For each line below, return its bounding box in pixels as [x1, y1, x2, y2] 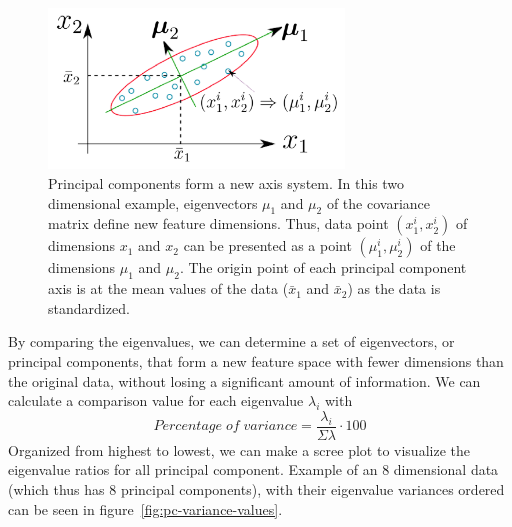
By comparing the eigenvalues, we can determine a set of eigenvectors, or [8, 331, 455, 352]
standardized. [48, 297, 130, 318]
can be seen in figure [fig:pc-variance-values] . [8, 498, 283, 519]
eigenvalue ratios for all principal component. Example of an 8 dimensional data [8, 459, 499, 480]
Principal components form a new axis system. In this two [48, 173, 405, 194]
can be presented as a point [183, 235, 352, 256]
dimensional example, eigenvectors [48, 192, 258, 213]
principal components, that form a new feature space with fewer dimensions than [8, 351, 504, 371]
